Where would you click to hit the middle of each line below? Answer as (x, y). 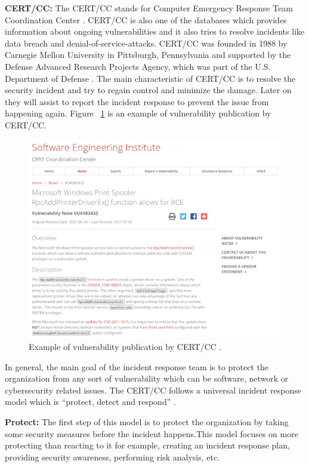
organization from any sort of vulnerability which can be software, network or (147, 378)
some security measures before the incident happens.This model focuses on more (152, 433)
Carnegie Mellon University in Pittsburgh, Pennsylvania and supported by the (148, 55)
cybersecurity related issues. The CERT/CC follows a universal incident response (153, 390)
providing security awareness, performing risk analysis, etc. (112, 457)
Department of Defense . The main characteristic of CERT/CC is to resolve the (150, 78)
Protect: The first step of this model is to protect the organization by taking (147, 422)
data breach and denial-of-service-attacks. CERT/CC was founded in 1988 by (146, 43)
